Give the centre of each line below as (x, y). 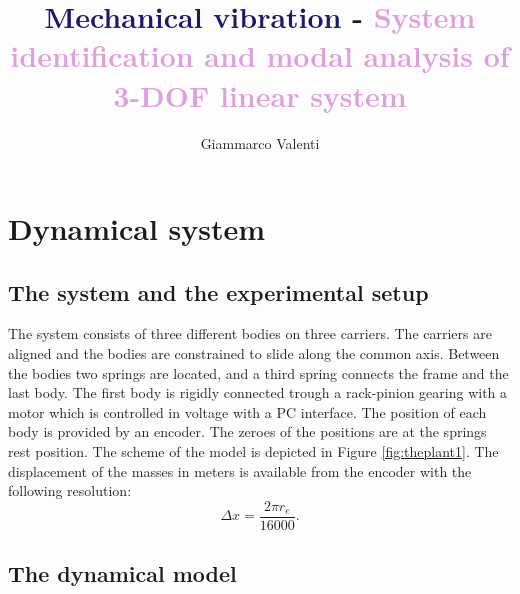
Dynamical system (137, 228)
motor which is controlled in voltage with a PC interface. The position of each (247, 411)
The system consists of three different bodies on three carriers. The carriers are (250, 333)
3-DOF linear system (260, 94)
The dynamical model (122, 573)
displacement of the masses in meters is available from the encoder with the (240, 470)
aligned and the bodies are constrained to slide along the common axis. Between (254, 353)
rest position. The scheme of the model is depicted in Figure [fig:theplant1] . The (253, 451)
